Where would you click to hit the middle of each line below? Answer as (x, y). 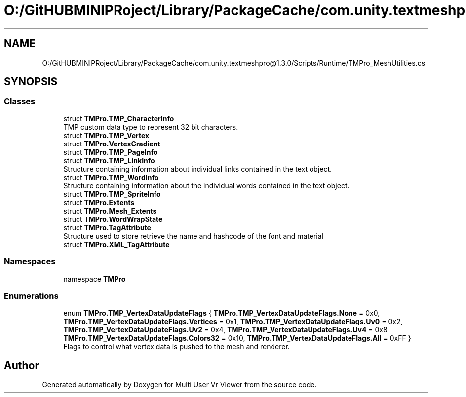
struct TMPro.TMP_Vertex (106, 135)
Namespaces (30, 262)
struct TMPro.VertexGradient (112, 144)
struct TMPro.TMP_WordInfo (111, 177)
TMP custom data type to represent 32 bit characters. (151, 127)
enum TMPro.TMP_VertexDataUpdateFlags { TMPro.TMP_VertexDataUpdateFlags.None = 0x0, (222, 313)
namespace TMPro (95, 279)
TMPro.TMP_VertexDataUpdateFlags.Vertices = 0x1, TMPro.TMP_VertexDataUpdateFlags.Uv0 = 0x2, (233, 322)
